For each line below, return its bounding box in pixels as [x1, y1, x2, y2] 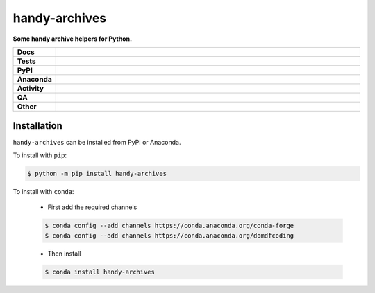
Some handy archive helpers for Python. [12, 35, 132, 43]
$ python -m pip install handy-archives [27, 170, 167, 177]
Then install [47, 249, 81, 258]
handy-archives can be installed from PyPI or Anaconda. [12, 139, 181, 147]
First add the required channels [47, 203, 137, 211]
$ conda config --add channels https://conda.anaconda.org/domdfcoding [44, 231, 294, 239]
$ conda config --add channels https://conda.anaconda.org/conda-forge [44, 222, 294, 230]
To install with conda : [12, 187, 74, 195]
